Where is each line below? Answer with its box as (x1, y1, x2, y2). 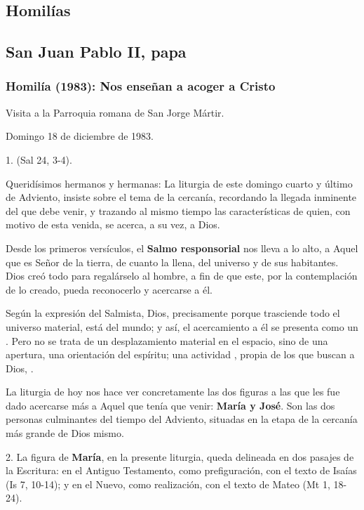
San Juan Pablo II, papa (6, 41, 187, 63)
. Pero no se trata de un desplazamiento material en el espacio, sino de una (6, 333, 328, 348)
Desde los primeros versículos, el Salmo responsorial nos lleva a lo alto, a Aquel (6, 240, 358, 255)
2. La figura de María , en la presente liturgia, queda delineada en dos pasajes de (6, 449, 354, 464)
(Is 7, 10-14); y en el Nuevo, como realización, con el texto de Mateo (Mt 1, (6, 476, 330, 491)
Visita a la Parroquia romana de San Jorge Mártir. (6, 105, 224, 119)
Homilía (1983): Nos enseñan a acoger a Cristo (6, 77, 276, 95)
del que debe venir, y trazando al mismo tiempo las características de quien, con (6, 203, 351, 218)
